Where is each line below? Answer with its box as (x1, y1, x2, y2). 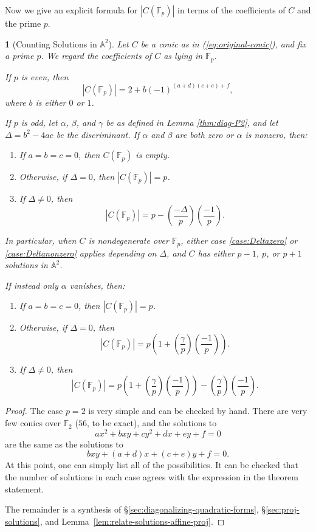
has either (197, 246, 235, 259)
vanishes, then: (69, 278, 125, 291)
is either (35, 95, 66, 108)
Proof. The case (5, 404, 63, 417)
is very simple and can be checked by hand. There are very (88, 404, 307, 417)
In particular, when (5, 234, 77, 247)
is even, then (21, 70, 69, 83)
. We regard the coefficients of (41, 49, 152, 62)
